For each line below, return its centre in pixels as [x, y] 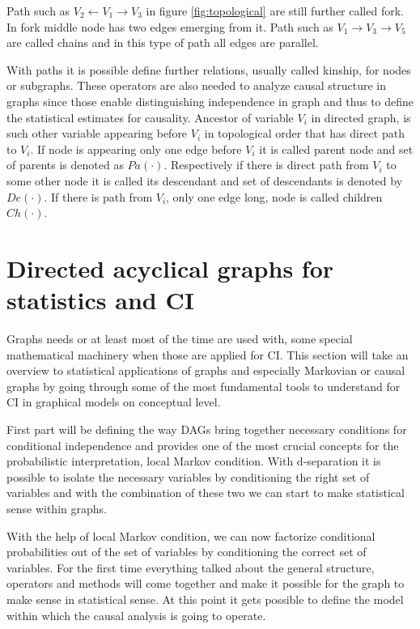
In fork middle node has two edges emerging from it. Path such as [170, 26]
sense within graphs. [57, 508]
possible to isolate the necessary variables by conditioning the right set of [188, 476]
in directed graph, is [361, 117]
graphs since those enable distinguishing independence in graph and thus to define [210, 101]
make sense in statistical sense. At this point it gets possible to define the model [205, 599]
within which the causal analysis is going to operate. [136, 615]
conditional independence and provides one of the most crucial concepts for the [203, 445]
